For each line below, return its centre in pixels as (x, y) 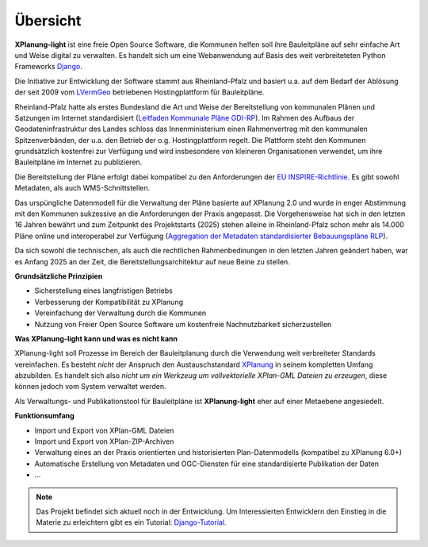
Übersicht (48, 21)
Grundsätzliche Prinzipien (59, 276)
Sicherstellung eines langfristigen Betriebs (104, 291)
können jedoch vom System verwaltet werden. (90, 387)
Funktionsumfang (44, 416)
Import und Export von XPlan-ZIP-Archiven (104, 441)
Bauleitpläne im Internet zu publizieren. (78, 162)
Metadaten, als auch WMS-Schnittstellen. (82, 188)
